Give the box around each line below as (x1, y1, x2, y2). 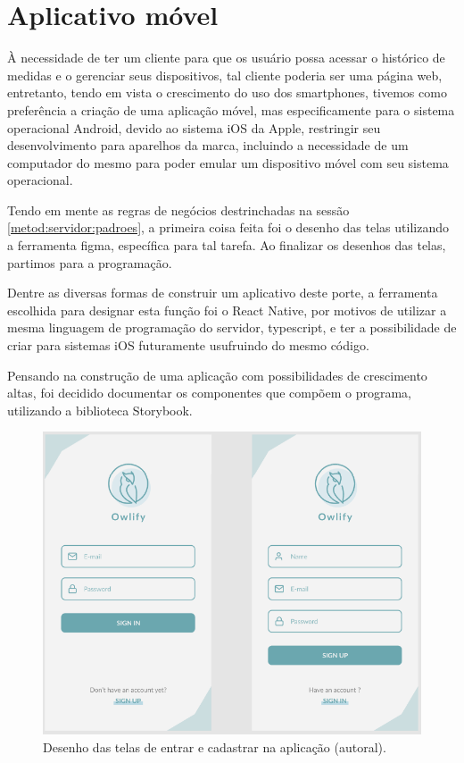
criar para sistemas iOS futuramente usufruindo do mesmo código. (7, 336, 369, 355)
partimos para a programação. (7, 253, 172, 272)
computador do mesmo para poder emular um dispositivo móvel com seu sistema (7, 153, 449, 172)
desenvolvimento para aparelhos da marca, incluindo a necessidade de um (7, 136, 409, 155)
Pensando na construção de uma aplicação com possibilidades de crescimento (7, 365, 427, 384)
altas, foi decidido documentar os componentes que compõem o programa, (7, 383, 411, 402)
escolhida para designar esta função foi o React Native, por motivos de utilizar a (7, 300, 447, 319)
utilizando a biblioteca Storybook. (7, 400, 193, 419)
